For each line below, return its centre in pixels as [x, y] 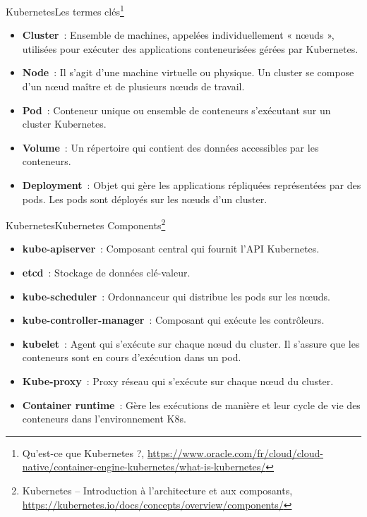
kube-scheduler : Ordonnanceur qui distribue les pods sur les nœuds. [176, 296]
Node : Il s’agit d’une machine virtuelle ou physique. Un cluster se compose [188, 72]
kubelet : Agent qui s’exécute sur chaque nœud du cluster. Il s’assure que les [191, 343]
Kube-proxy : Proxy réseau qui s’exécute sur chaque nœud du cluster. [178, 381]
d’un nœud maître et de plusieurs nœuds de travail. [133, 86]
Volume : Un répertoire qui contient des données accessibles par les [170, 147]
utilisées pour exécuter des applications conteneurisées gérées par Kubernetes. [190, 48]
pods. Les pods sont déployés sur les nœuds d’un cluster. [145, 199]
